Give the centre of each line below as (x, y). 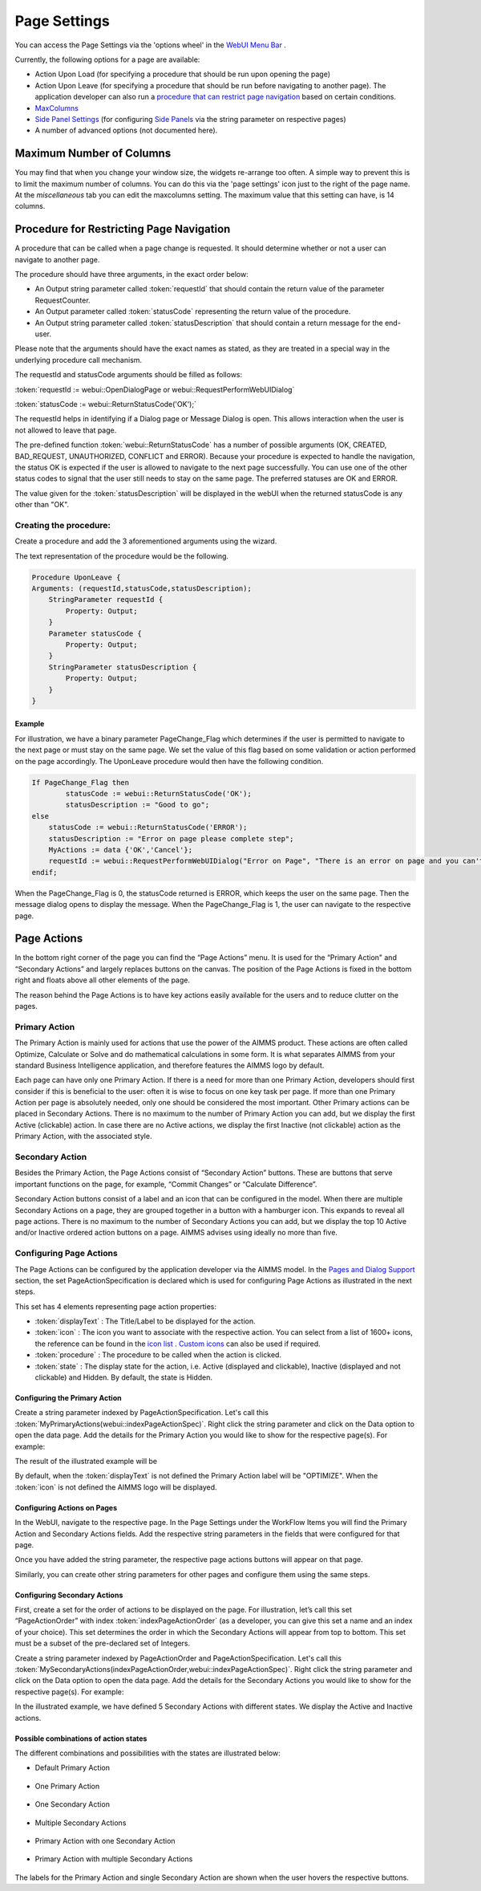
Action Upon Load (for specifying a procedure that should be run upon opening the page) (182, 74)
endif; (44, 872)
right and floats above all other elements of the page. (103, 980)
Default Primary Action (72, 1768)
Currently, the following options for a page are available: (107, 59)
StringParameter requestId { (106, 600)
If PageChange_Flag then (81, 782)
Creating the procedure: (63, 525)
